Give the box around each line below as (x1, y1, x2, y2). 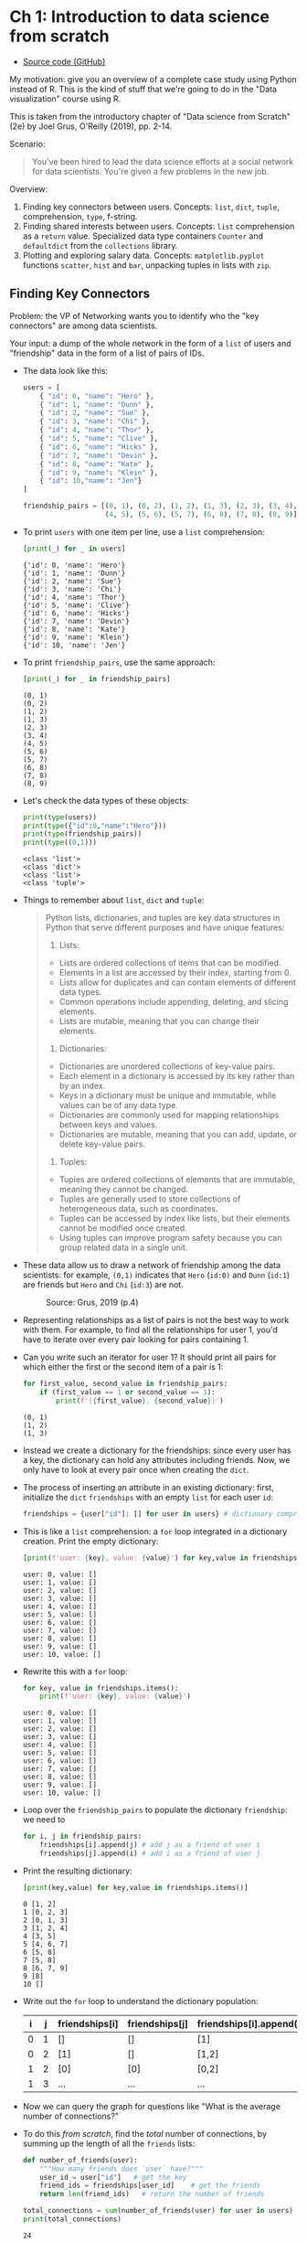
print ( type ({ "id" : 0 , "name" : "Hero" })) (22, 821, 167, 830)
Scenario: (9, 138, 46, 149)
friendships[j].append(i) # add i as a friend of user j (39, 1849, 261, 1858)
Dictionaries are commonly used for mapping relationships (58, 1109, 280, 1121)
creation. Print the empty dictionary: (22, 1535, 159, 1546)
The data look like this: (22, 365, 108, 376)
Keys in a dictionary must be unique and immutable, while (58, 1090, 277, 1101)
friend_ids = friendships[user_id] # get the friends (39, 2181, 261, 2191)
